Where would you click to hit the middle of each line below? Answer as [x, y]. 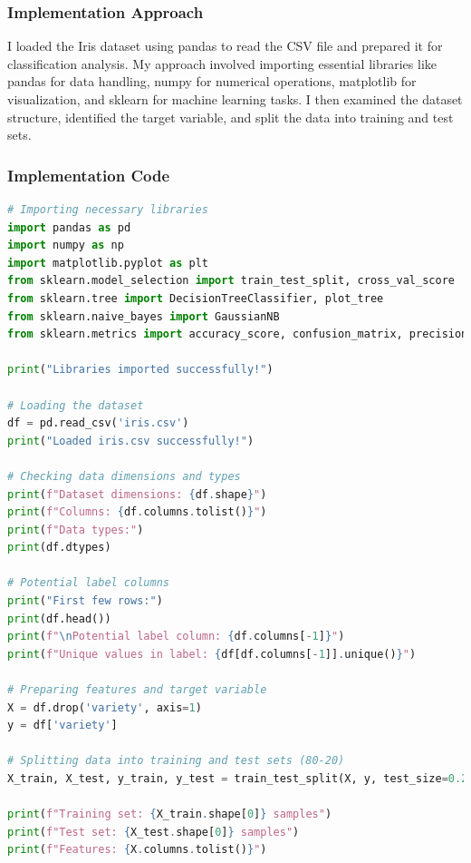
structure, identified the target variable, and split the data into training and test [231, 117]
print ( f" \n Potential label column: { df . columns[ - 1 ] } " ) [176, 637]
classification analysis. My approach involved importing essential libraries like [222, 63]
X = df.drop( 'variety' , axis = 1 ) [105, 707]
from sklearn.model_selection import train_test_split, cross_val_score [231, 281]
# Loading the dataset [76, 405]
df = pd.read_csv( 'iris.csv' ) [98, 423]
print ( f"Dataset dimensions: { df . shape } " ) [137, 494]
